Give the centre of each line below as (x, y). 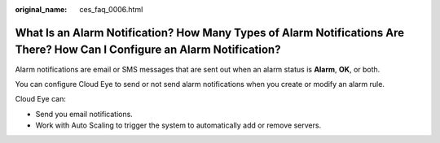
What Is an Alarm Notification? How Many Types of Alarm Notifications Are (210, 32)
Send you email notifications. (84, 114)
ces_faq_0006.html (111, 9)
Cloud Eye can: (41, 99)
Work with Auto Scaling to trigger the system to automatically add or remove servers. (178, 125)
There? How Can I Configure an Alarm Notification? (148, 50)
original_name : (41, 9)
